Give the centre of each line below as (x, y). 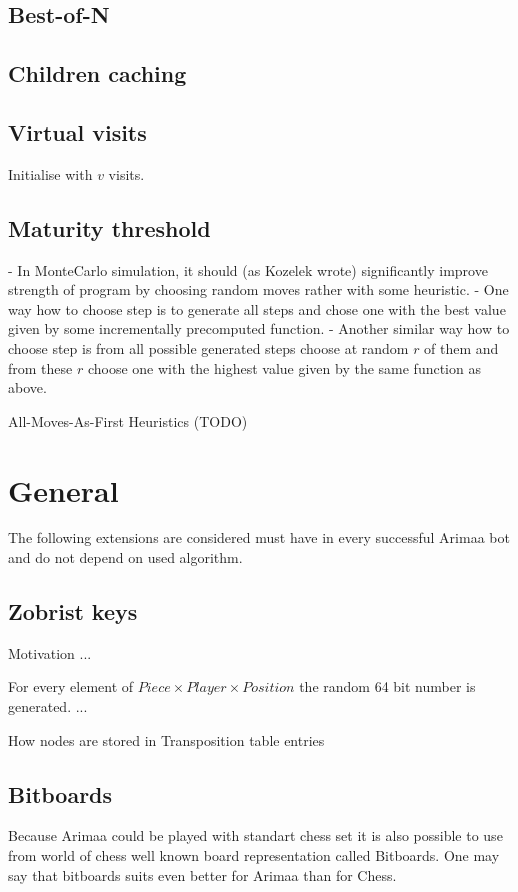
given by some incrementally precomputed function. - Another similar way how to (259, 328)
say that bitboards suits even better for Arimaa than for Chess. (202, 874)
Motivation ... (50, 652)
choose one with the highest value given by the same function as (284, 367)
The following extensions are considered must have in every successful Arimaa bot (259, 537)
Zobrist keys (73, 611)
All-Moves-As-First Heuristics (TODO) (128, 420)
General (63, 489)
